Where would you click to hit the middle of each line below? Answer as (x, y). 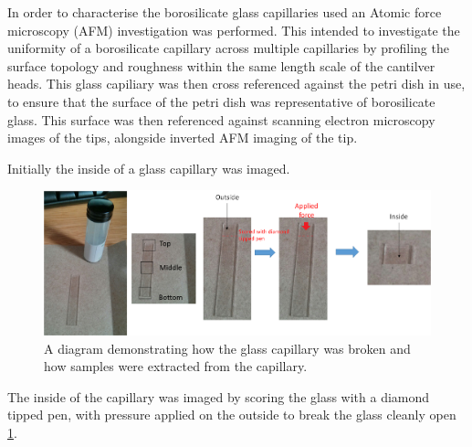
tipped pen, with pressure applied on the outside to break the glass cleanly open (232, 415)
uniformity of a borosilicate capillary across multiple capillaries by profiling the (228, 48)
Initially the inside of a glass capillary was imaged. (149, 168)
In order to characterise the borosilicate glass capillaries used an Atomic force (225, 12)
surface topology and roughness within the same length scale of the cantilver (221, 65)
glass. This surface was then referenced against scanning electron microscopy (221, 119)
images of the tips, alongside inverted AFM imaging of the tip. (183, 138)
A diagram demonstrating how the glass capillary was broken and (227, 348)
